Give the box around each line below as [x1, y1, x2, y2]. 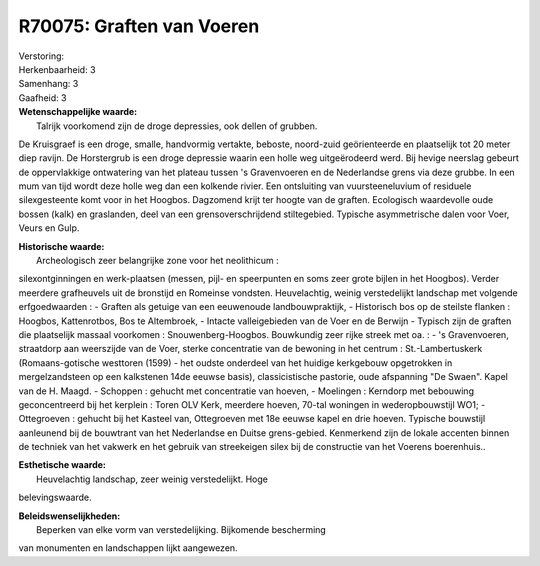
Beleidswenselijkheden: [18, 510, 121, 522]
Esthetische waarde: [18, 459, 107, 471]
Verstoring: [18, 50, 65, 62]
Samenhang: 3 [18, 78, 79, 90]
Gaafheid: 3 [18, 91, 67, 104]
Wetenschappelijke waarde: [18, 106, 138, 118]
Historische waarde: [18, 240, 105, 252]
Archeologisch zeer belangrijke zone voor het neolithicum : [36, 255, 279, 267]
